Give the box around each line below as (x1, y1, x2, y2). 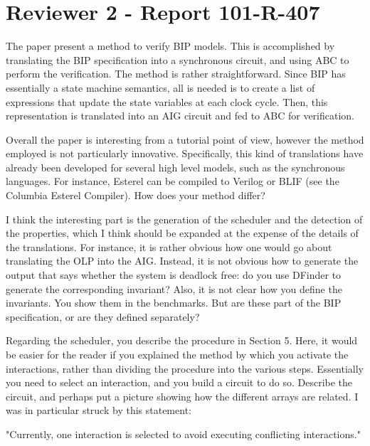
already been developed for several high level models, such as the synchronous (6, 159, 345, 174)
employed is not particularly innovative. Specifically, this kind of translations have (6, 146, 364, 161)
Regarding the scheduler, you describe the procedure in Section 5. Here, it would (6, 333, 358, 348)
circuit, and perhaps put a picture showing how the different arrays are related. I (6, 388, 359, 403)
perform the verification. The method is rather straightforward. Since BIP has (6, 66, 346, 81)
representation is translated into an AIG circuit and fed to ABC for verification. (6, 108, 354, 123)
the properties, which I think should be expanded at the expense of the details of (6, 225, 359, 240)
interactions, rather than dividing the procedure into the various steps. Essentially (6, 361, 364, 376)
